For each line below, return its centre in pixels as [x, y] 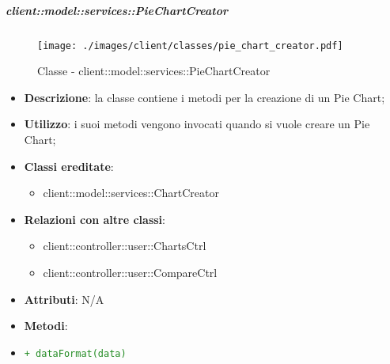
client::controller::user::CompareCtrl [130, 272]
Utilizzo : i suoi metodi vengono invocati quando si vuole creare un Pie [197, 124]
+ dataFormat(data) [75, 353]
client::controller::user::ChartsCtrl [125, 246]
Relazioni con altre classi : [95, 219]
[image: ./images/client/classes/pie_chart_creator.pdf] [190, 45]
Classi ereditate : [69, 166]
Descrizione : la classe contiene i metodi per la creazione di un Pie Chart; [204, 97]
